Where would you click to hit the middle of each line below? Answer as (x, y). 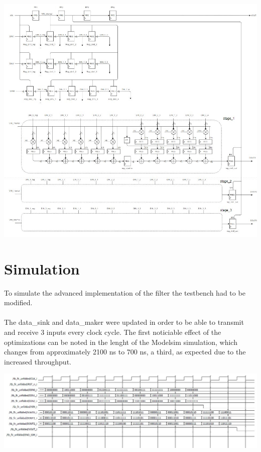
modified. (18, 302)
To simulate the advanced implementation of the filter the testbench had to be (125, 292)
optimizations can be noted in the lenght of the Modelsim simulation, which (121, 342)
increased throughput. (38, 361)
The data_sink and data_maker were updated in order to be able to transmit (124, 322)
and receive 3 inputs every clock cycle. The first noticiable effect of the (113, 332)
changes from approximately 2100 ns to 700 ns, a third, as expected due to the (125, 352)
